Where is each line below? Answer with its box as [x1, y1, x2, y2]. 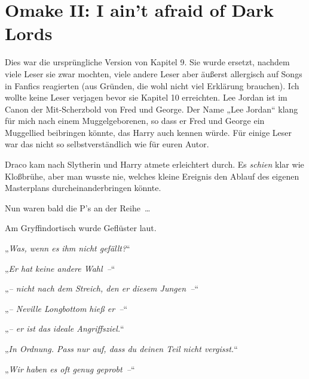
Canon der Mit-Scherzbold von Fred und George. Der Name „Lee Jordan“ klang [5, 102, 298, 115]
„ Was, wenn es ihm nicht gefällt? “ [5, 242, 130, 254]
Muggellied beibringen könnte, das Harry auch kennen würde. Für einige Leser [5, 126, 292, 138]
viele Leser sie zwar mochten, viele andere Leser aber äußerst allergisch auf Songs [5, 67, 302, 80]
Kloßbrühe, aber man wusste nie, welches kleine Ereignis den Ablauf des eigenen [5, 169, 299, 182]
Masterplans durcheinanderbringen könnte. [5, 181, 161, 194]
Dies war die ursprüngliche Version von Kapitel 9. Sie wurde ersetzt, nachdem [5, 56, 290, 68]
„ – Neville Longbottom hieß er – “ [5, 302, 128, 314]
